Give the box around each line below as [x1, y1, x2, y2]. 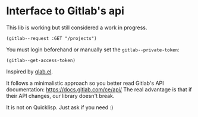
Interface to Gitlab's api [6, 4, 125, 18]
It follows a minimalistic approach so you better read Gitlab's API [6, 79, 165, 87]
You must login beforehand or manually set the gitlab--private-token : [6, 46, 180, 53]
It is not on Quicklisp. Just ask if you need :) [6, 103, 114, 111]
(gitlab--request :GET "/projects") [6, 35, 97, 41]
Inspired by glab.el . [6, 67, 54, 75]
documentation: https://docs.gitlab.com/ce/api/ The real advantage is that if [6, 85, 192, 93]
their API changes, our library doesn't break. [6, 92, 115, 99]
